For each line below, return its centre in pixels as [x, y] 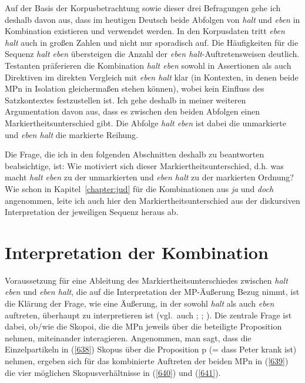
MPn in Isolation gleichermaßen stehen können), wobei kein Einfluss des [135, 88]
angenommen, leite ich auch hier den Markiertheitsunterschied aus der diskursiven [152, 200]
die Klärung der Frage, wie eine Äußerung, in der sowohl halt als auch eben [140, 303]
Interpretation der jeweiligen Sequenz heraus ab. [92, 212]
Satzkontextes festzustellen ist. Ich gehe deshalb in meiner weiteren [125, 100]
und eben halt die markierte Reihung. [71, 134]
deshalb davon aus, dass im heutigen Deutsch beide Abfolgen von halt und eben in [152, 19]
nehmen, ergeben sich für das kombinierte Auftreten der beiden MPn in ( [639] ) [147, 360]
